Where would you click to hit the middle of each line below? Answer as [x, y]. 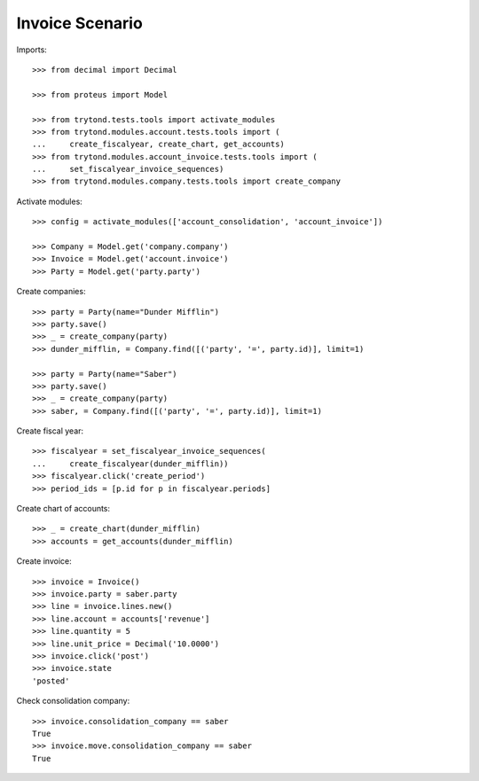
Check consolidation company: [73, 701]
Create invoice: [44, 561]
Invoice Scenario [80, 23]
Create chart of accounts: [63, 509]
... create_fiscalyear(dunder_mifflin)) [131, 464]
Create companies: [51, 292]
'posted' [51, 681]
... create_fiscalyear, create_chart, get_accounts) [159, 144]
